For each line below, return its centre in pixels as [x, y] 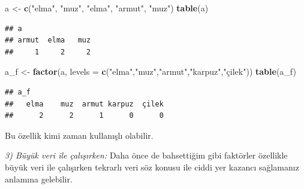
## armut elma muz [48, 40]
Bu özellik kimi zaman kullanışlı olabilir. [79, 135]
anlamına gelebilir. [39, 179]
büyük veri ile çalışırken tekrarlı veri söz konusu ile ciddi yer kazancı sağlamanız [152, 167]
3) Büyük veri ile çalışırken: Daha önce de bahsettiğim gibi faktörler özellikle [146, 155]
